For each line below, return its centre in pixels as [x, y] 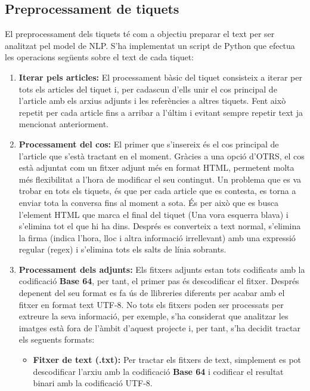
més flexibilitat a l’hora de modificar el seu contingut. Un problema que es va [160, 179]
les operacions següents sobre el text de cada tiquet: [99, 57]
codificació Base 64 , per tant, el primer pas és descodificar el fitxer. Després [159, 281]
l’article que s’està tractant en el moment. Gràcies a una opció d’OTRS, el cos [162, 156]
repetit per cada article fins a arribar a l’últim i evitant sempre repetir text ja [161, 112]
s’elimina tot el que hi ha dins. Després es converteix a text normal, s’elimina [160, 226]
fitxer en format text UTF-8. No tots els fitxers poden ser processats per [151, 304]
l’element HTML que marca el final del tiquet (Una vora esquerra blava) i [154, 214]
